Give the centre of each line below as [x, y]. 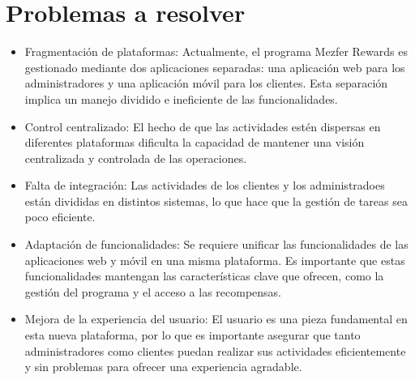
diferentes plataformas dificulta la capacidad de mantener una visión [195, 142]
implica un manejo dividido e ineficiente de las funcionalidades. [181, 98]
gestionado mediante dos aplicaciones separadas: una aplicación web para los [215, 67]
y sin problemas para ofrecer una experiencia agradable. [163, 367]
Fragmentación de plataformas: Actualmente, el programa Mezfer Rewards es [216, 51]
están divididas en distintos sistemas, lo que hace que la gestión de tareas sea [216, 201]
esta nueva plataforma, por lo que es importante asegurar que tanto [193, 335]
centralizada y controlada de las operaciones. [136, 158]
